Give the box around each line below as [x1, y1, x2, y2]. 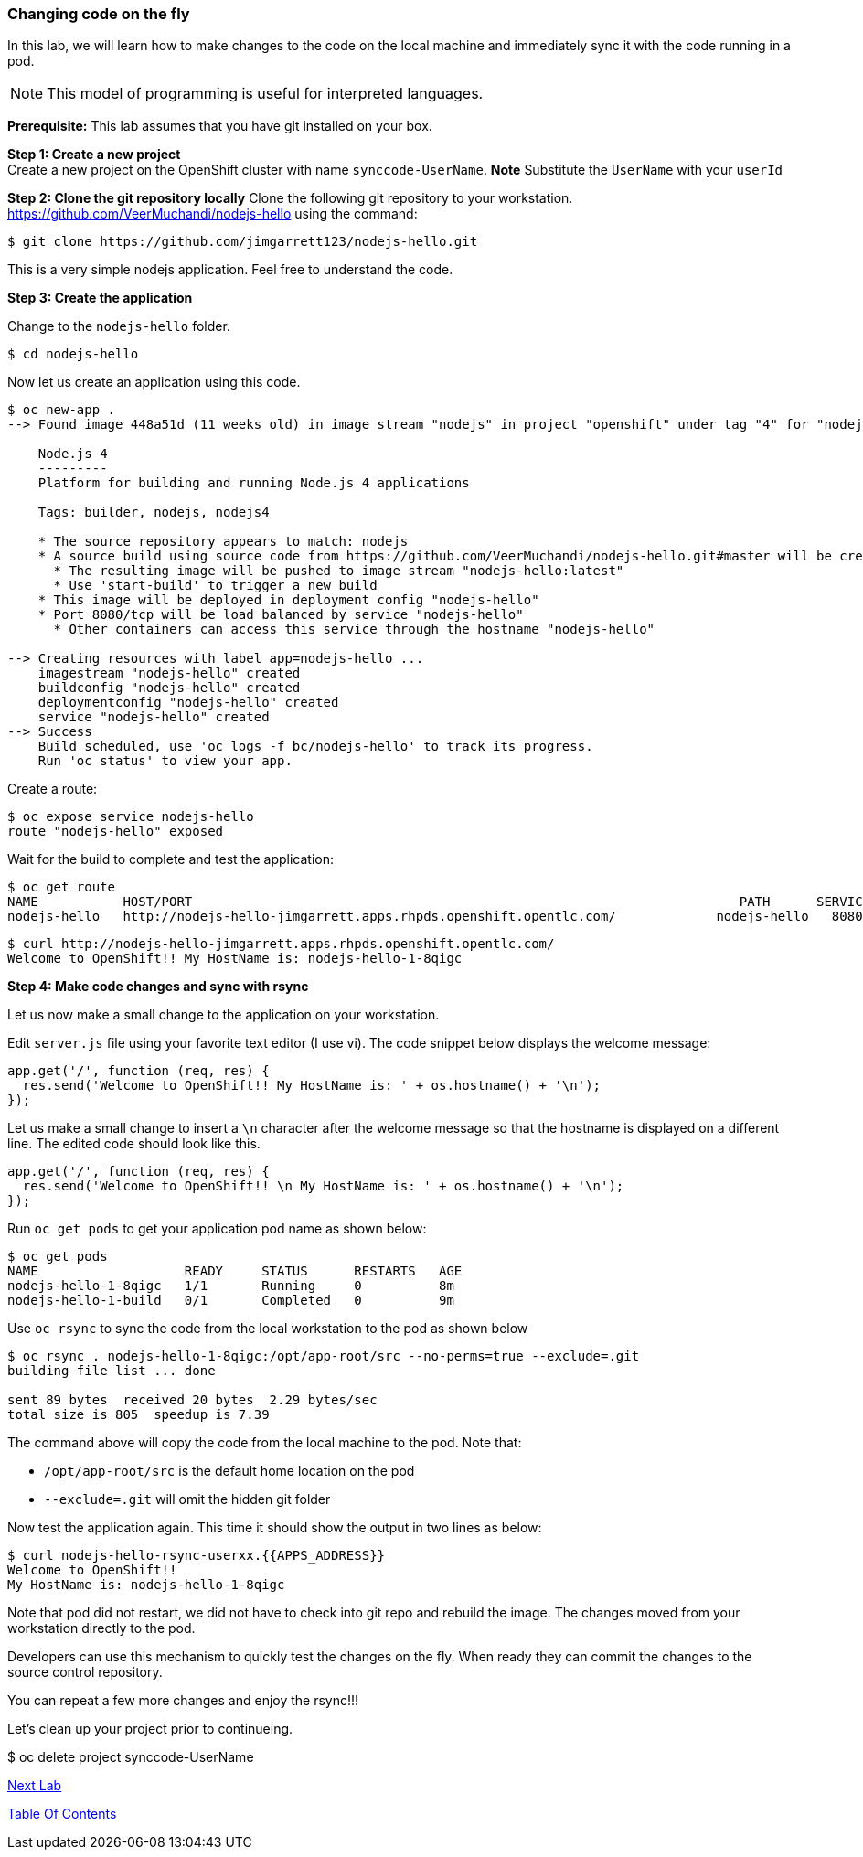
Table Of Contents [7, 1806, 117, 1822]
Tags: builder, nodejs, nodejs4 [37, 505, 270, 520]
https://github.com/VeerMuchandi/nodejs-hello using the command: [7, 206, 418, 222]
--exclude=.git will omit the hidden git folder [44, 1491, 331, 1508]
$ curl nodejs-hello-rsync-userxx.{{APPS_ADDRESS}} [7, 1548, 386, 1564]
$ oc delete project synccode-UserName [7, 1749, 254, 1766]
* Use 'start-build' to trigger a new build [53, 578, 378, 593]
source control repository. [7, 1664, 163, 1681]
